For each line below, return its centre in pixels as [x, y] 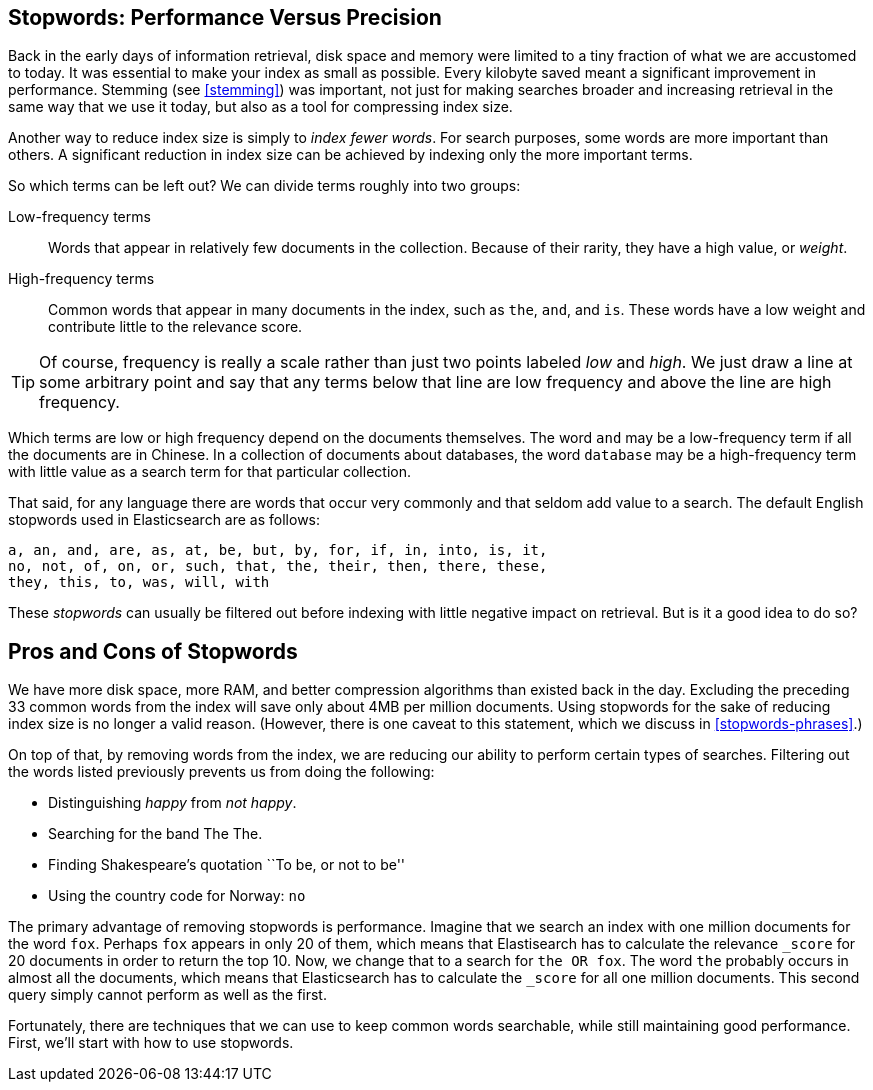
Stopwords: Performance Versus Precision [225, 17]
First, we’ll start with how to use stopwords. [151, 1043]
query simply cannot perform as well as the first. [167, 995]
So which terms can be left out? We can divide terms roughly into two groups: [264, 186]
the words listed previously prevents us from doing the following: [221, 772]
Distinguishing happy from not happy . [172, 803]
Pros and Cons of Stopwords [153, 651]
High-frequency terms [81, 279]
